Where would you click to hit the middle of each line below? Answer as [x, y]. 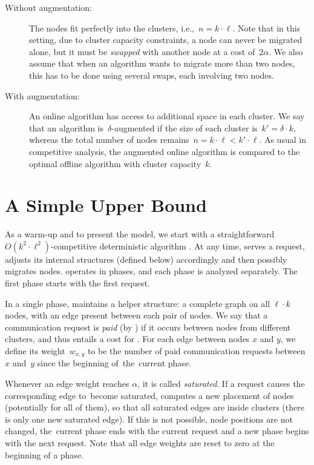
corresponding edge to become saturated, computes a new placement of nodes [149, 395]
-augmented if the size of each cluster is [185, 127]
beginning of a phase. [44, 454]
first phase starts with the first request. [77, 283]
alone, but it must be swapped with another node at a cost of [142, 51]
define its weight [35, 351]
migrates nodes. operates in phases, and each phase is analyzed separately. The [151, 271]
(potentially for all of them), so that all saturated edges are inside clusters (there [155, 407]
